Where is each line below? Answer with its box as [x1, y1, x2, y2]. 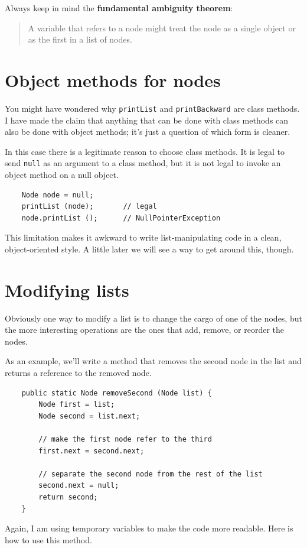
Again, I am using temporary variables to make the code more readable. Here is [5, 522, 293, 534]
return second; [38, 493, 98, 501]
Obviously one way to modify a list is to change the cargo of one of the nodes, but [5, 312, 302, 324]
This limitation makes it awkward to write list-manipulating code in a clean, [5, 231, 282, 244]
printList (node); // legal [21, 202, 157, 211]
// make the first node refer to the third [38, 435, 212, 444]
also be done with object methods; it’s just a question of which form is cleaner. [5, 125, 290, 138]
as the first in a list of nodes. [28, 33, 132, 46]
